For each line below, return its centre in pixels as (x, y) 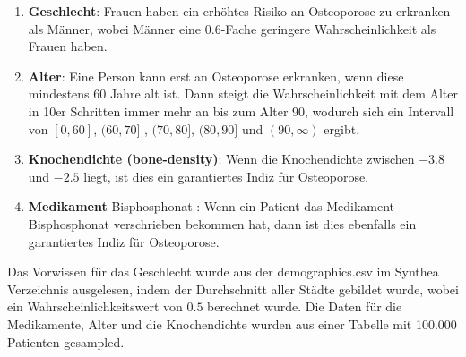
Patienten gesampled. (66, 341)
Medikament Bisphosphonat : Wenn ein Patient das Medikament (211, 206)
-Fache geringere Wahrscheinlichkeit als (328, 28)
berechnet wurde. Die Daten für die (305, 306)
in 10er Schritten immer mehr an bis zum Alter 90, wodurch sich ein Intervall (241, 110)
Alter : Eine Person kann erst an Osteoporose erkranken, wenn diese (216, 76)
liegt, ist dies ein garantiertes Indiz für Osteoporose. (226, 176)
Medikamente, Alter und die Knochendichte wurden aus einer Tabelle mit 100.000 (232, 323)
